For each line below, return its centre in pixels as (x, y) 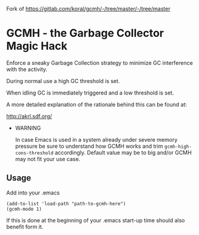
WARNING (28, 128)
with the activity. (27, 69)
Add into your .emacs (33, 193)
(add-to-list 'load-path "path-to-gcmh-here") (66, 204)
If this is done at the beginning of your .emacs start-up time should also (96, 220)
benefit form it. (25, 227)
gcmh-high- (178, 147)
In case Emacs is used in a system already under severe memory (96, 139)
